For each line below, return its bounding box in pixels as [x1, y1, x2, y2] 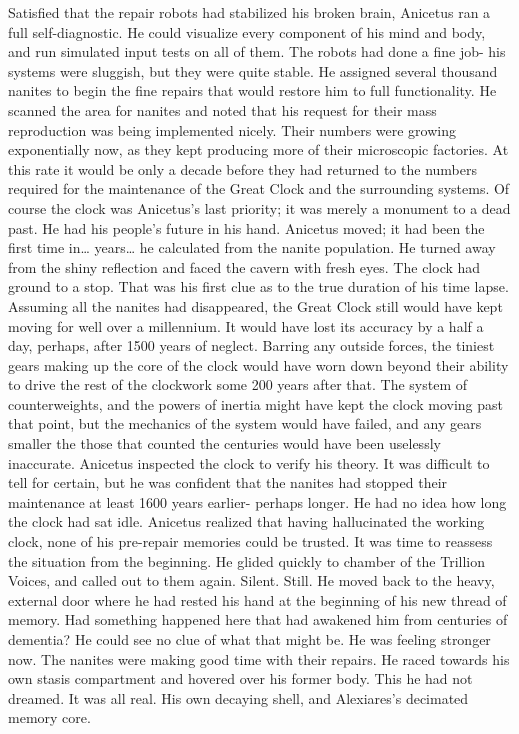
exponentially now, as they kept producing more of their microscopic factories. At [8, 139, 509, 160]
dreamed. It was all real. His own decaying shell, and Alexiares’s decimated [8, 687, 469, 708]
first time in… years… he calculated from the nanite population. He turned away [8, 237, 496, 258]
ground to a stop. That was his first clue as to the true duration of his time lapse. [8, 276, 509, 297]
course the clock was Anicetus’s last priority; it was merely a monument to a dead [8, 197, 511, 218]
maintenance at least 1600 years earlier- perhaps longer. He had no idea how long [8, 491, 507, 512]
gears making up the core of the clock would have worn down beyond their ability [8, 354, 509, 375]
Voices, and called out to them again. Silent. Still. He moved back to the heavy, [8, 570, 495, 591]
